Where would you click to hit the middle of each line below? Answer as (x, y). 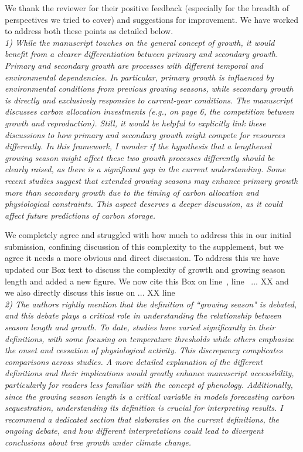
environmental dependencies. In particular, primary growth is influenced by (139, 77)
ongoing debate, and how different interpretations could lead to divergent (134, 431)
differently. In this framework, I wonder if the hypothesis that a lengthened (138, 146)
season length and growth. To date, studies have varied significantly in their (140, 327)
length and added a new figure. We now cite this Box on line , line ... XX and (147, 281)
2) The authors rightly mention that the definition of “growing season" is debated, (151, 304)
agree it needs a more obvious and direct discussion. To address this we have (142, 258)
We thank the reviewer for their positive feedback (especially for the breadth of (147, 8)
